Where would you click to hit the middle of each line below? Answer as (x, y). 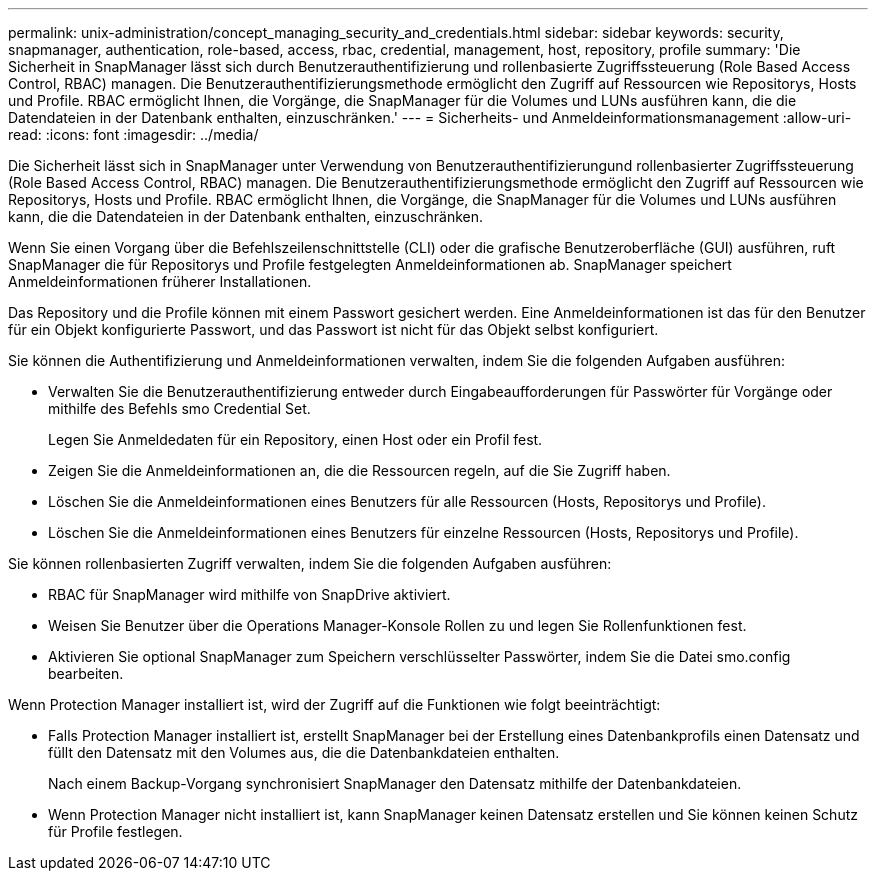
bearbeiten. (86, 673)
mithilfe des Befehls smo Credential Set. (179, 408)
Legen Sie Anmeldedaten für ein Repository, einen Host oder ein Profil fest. (295, 439)
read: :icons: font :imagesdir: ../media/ (133, 134)
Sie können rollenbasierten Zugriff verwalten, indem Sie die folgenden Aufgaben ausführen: (310, 563)
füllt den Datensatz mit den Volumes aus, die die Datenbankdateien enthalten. (304, 752)
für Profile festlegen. (115, 831)
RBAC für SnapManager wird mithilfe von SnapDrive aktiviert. (249, 594)
